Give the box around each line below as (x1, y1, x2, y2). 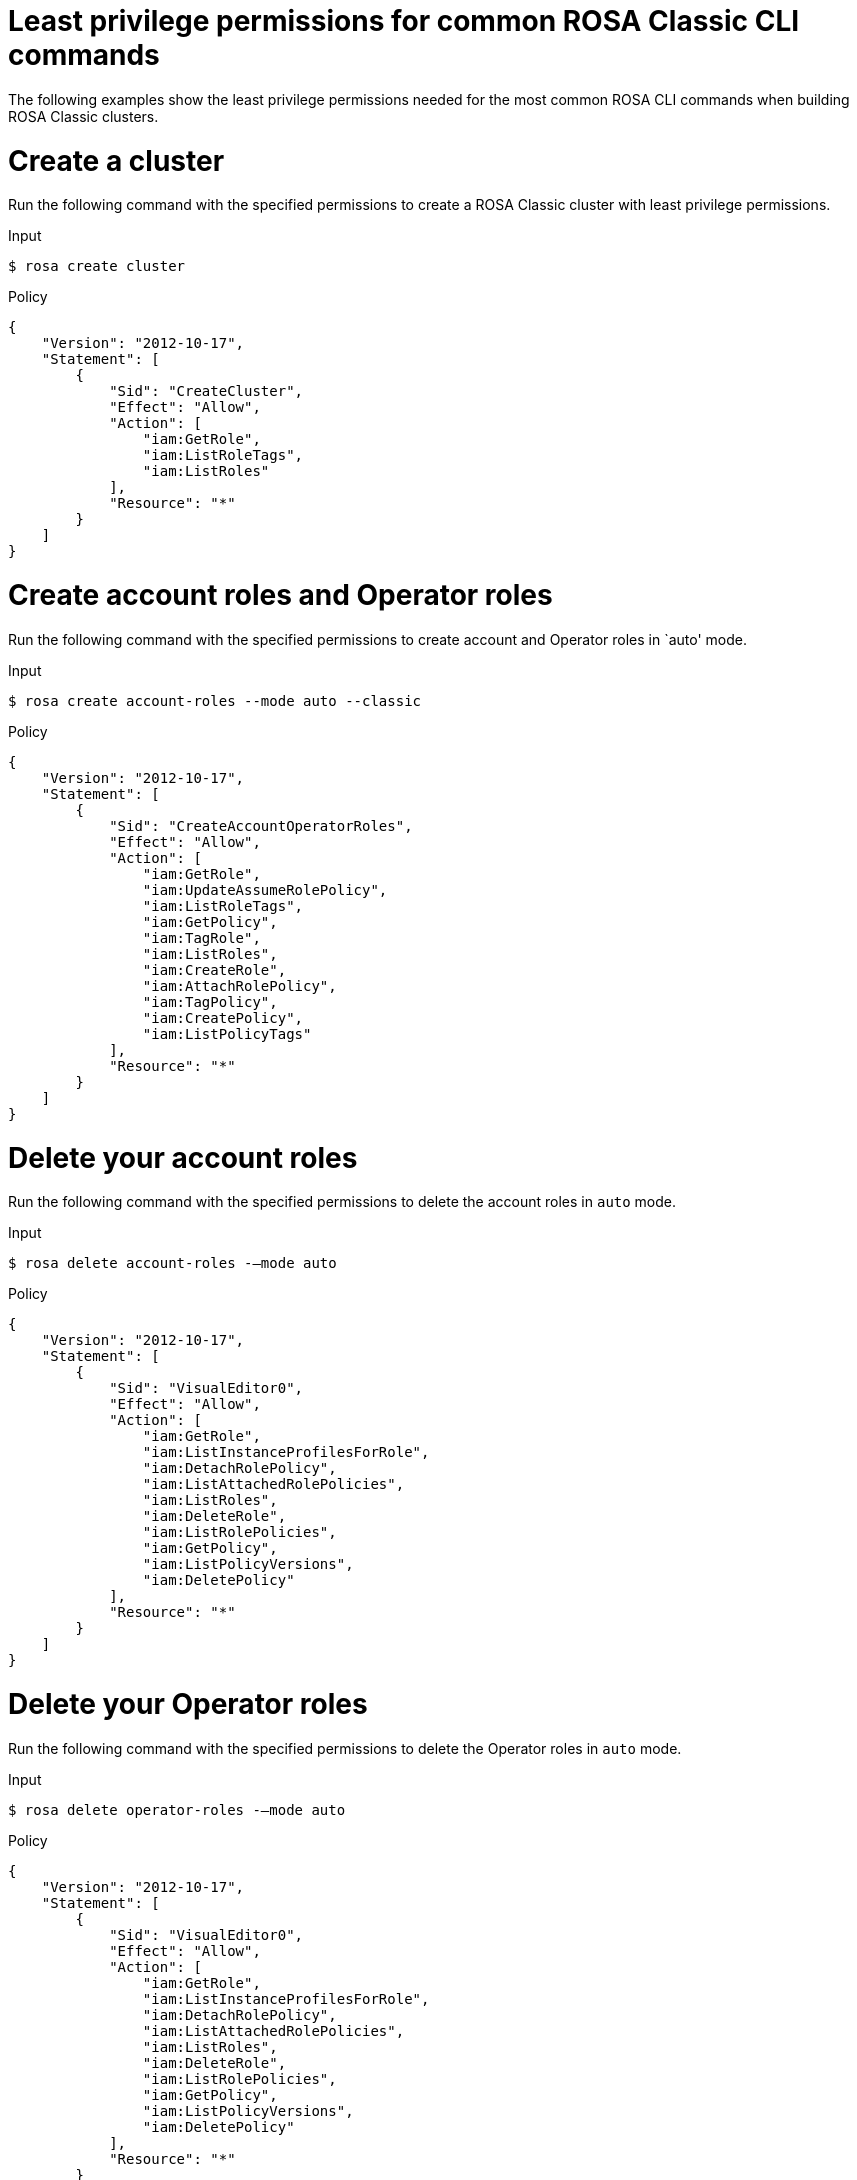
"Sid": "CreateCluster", (109, 383, 304, 400)
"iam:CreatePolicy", (142, 1009, 304, 1026)
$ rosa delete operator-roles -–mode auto (8, 1801, 346, 1818)
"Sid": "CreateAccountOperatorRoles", (109, 817, 413, 834)
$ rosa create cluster (8, 258, 186, 275)
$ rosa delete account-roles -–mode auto (8, 1255, 337, 1272)
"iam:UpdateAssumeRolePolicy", (142, 881, 388, 898)
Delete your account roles (8, 1140, 358, 1175)
